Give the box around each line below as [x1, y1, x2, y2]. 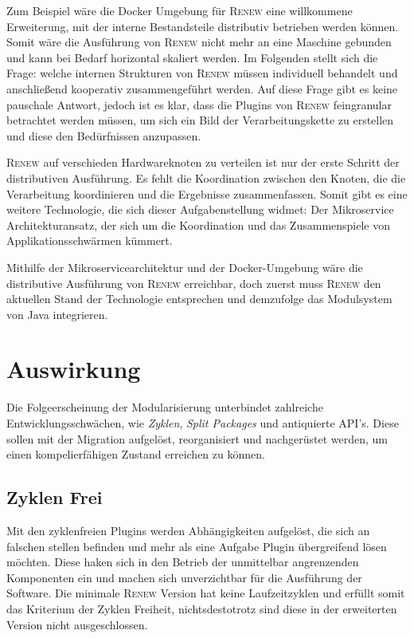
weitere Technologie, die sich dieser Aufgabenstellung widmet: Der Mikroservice [6, 201, 394, 218]
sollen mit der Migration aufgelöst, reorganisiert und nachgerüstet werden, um [6, 430, 388, 447]
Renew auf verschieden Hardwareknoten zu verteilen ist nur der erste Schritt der [6, 154, 400, 171]
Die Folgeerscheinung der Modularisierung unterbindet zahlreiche [6, 399, 323, 415]
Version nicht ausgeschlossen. [6, 616, 148, 632]
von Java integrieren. [6, 305, 108, 322]
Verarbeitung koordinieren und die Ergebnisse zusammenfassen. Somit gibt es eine [6, 185, 408, 202]
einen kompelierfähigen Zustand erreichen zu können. [6, 446, 265, 463]
